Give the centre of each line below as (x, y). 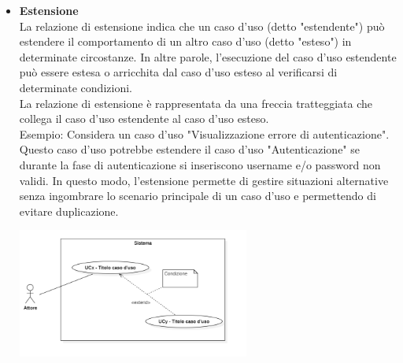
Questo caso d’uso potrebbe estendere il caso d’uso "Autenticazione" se (190, 149)
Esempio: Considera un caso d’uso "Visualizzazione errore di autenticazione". (204, 133)
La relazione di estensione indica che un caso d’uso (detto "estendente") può (202, 26)
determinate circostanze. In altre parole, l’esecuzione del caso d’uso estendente (208, 56)
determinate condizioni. (76, 87)
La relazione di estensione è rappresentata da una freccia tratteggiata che (196, 103)
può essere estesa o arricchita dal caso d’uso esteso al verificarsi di (178, 72)
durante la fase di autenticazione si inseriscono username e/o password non (200, 164)
